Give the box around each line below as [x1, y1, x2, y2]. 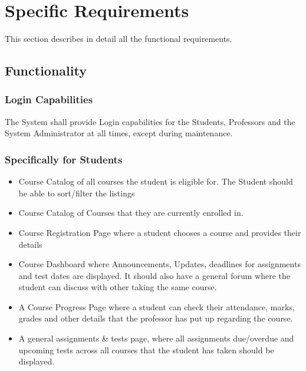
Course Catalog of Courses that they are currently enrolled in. [18, 206, 244, 219]
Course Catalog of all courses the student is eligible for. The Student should [18, 175, 293, 188]
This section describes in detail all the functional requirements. [5, 32, 232, 45]
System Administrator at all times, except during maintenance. [5, 127, 233, 139]
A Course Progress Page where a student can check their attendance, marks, [18, 300, 295, 313]
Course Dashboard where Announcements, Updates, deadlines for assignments [18, 258, 301, 270]
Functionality [5, 61, 87, 80]
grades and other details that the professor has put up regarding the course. [18, 312, 293, 324]
